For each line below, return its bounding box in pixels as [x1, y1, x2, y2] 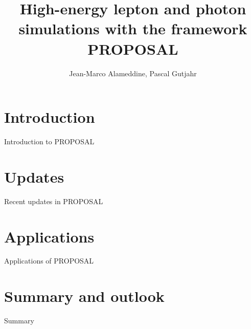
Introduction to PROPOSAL [4, 136, 95, 147]
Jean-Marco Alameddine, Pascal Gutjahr [69, 68, 197, 78]
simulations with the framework [18, 18, 247, 39]
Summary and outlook [4, 286, 165, 306]
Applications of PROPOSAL [4, 255, 94, 266]
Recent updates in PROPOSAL [4, 195, 103, 206]
